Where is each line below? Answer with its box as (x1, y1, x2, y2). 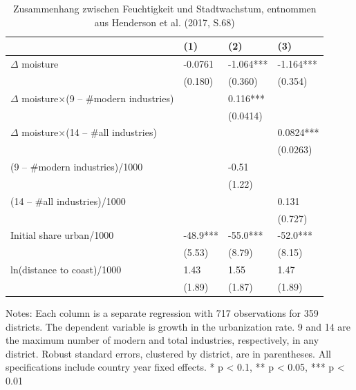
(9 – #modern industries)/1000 (10, 159, 143, 174)
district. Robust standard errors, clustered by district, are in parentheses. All (6, 346, 331, 360)
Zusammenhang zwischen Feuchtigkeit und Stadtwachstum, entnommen (12, 1, 317, 15)
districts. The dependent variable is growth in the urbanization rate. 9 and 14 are (6, 319, 351, 333)
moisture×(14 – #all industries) (21, 125, 157, 139)
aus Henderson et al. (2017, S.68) (94, 14, 235, 29)
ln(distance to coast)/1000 (10, 262, 122, 277)
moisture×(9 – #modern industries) (21, 90, 174, 105)
